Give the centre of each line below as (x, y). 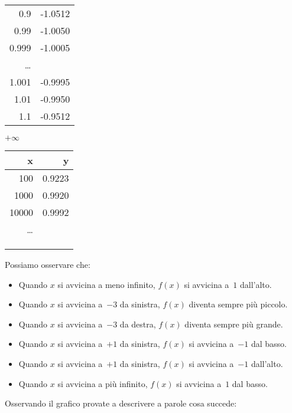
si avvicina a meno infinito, (106, 284)
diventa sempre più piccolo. (238, 304)
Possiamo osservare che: (48, 264)
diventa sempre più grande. (234, 324)
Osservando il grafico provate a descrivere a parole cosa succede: (121, 403)
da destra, (138, 324)
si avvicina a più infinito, (103, 383)
